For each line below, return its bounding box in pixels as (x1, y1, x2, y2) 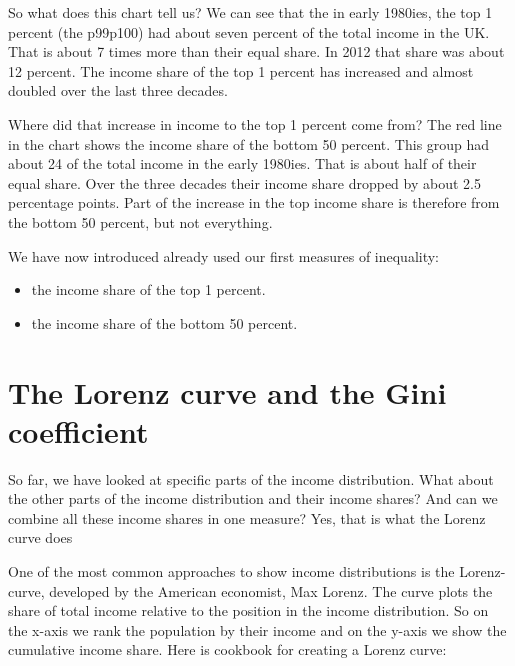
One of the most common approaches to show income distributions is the (8, 561, 455, 581)
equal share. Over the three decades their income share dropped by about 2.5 (8, 172, 481, 193)
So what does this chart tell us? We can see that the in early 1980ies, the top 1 (8, 2, 493, 22)
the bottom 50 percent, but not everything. (8, 211, 273, 232)
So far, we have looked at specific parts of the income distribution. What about (8, 468, 494, 489)
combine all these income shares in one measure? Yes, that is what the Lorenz (8, 507, 486, 528)
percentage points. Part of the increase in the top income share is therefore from (8, 192, 500, 213)
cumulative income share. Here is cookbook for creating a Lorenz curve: (8, 639, 447, 660)
